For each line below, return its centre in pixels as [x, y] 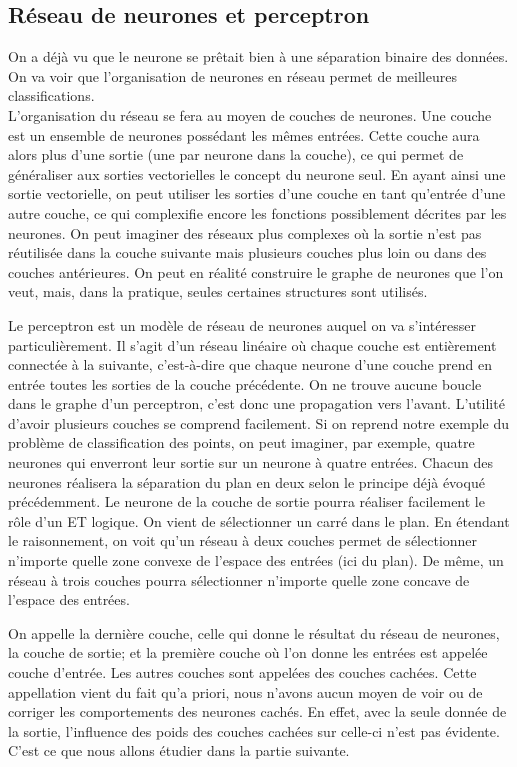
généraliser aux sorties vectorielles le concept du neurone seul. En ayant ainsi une [257, 173]
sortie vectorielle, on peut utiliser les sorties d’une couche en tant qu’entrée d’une [257, 193]
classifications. [51, 95]
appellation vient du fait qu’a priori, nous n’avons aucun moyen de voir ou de [245, 691]
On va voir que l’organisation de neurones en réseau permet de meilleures [232, 75]
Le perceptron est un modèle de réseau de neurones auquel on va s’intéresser [242, 324]
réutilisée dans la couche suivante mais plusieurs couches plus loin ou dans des [247, 252]
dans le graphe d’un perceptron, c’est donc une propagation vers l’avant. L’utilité [256, 403]
